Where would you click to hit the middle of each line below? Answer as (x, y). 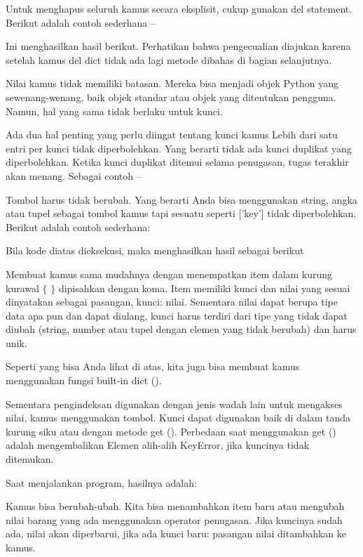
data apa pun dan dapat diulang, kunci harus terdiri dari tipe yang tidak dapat (177, 315)
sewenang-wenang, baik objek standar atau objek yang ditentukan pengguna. (171, 97)
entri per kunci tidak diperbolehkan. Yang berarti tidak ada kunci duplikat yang (179, 148)
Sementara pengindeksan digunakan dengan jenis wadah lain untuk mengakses (174, 404)
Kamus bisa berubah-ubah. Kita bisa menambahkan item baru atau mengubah (175, 506)
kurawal (22, 288)
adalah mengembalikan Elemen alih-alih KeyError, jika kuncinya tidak (158, 445)
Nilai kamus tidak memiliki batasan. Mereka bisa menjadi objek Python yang (172, 83)
